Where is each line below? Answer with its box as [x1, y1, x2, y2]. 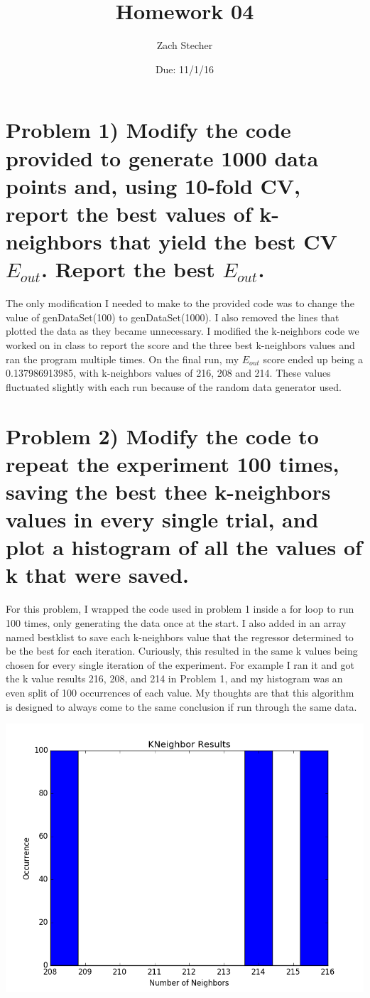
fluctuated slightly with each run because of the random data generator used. [6, 379, 342, 394]
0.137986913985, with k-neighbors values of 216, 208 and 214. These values [6, 365, 331, 380]
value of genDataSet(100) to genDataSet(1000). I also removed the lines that [6, 309, 339, 324]
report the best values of [6, 198, 252, 227]
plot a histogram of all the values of [6, 532, 362, 562]
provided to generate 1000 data [6, 143, 319, 172]
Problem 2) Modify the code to [6, 421, 319, 450]
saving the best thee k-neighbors [6, 476, 331, 505]
